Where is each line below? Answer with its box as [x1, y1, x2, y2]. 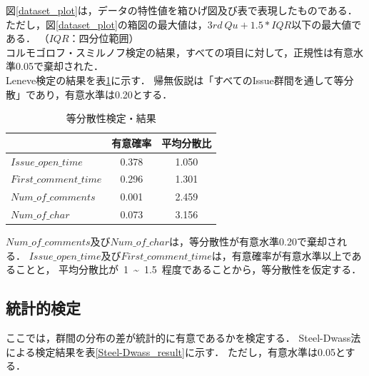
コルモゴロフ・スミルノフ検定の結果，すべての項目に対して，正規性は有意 [6, 44, 354, 59]
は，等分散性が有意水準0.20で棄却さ [169, 234, 337, 249]
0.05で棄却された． [15, 59, 103, 73]
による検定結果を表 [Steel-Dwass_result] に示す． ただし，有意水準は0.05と [6, 344, 345, 359]
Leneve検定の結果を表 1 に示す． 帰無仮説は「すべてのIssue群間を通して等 [6, 72, 344, 87]
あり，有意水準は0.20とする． [35, 86, 173, 101]
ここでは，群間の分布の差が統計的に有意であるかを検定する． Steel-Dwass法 [6, 330, 361, 345]
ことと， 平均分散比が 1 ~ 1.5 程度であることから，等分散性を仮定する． [15, 262, 362, 277]
